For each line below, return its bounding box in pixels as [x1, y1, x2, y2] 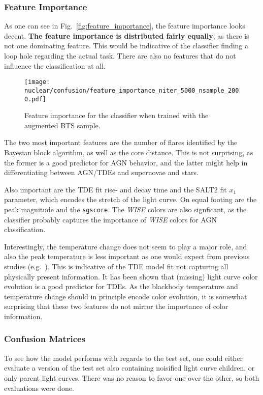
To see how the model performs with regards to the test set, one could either [4, 352, 243, 363]
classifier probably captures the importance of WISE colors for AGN [4, 214, 217, 224]
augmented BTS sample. [24, 120, 101, 130]
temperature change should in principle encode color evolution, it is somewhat [4, 291, 247, 301]
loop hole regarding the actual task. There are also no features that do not [4, 50, 236, 61]
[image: [24, 78, 50, 86]
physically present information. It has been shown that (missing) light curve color [4, 271, 258, 281]
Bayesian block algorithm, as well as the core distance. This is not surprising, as [4, 147, 253, 157]
